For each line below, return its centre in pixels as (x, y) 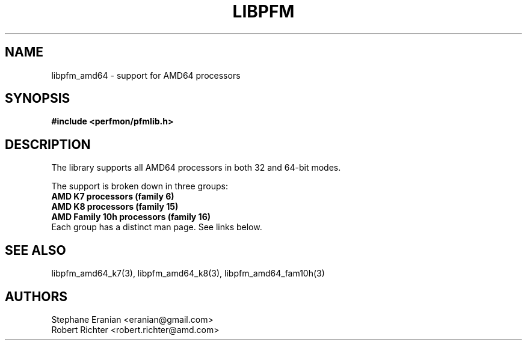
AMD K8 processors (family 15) (115, 207)
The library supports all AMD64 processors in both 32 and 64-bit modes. (196, 168)
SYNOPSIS (38, 99)
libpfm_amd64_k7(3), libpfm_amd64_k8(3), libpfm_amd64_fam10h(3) (188, 273)
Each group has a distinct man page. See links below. (157, 227)
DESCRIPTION (48, 144)
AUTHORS (36, 296)
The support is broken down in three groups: (140, 186)
